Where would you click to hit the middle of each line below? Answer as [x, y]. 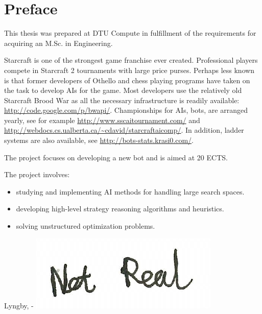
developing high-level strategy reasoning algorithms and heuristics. [120, 209]
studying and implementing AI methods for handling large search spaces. [130, 191]
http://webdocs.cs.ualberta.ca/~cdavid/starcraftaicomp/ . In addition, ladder [124, 130]
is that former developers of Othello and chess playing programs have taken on [127, 80]
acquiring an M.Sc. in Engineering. [58, 43]
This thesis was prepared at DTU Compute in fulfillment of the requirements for [130, 33]
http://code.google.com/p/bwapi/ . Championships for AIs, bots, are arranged [126, 110]
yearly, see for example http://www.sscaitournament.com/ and [102, 120]
